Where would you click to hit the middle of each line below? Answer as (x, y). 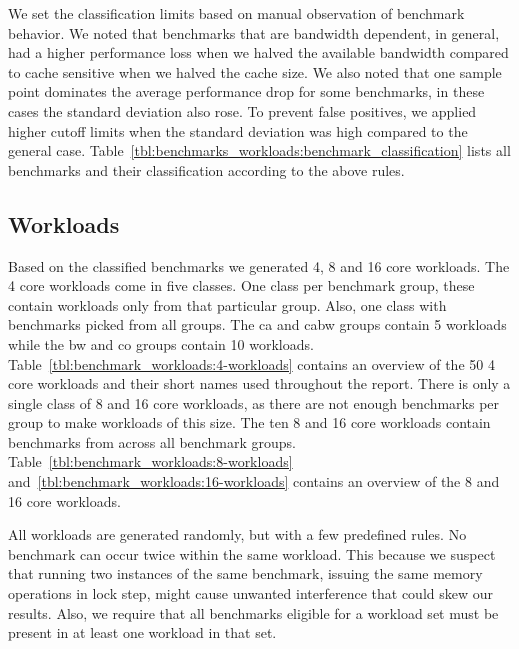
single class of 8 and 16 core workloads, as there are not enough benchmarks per (254, 402)
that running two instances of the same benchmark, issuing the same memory (245, 573)
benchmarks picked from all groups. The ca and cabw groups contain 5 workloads (257, 324)
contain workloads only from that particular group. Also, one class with (227, 304)
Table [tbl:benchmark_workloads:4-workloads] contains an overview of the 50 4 (251, 363)
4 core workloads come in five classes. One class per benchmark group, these (241, 285)
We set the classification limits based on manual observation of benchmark (236, 13)
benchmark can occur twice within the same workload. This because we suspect (252, 553)
